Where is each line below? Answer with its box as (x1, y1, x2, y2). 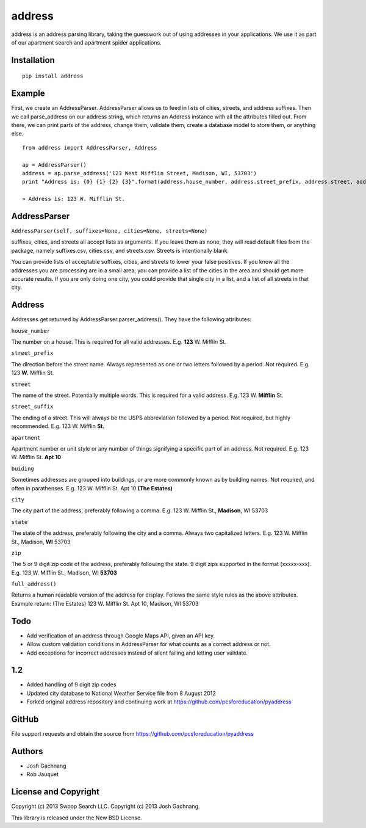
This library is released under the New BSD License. (11, 814, 143, 821)
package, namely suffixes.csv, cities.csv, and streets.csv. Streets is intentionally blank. (11, 247, 229, 254)
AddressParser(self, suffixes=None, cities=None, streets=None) (11, 228, 208, 234)
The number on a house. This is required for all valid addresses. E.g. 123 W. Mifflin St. (11, 338, 227, 346)
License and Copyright (11, 786, 100, 797)
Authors (11, 746, 43, 757)
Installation (11, 55, 55, 65)
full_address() (11, 581, 57, 587)
